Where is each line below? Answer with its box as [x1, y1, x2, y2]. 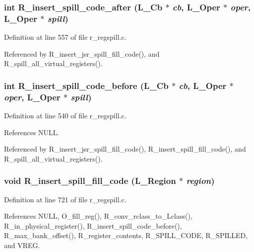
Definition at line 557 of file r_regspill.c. [4, 32, 127, 42]
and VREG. [4, 240, 40, 251]
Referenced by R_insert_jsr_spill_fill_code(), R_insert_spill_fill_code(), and [4, 144, 246, 154]
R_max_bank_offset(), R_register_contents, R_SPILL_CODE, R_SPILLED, [4, 230, 248, 241]
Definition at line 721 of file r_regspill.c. [4, 194, 127, 204]
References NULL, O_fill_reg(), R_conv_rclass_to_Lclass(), [4, 211, 192, 221]
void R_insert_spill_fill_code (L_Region [4, 174, 176, 187]
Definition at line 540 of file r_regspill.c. [4, 110, 127, 121]
